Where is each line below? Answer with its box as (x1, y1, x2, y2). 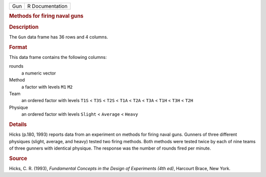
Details (9, 121, 27, 127)
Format (9, 44, 27, 51)
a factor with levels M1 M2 (21, 84, 73, 90)
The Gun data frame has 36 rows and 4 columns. (9, 34, 108, 40)
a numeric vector (21, 70, 56, 76)
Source (9, 155, 28, 162)
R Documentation (27, 3, 67, 9)
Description (9, 24, 39, 30)
